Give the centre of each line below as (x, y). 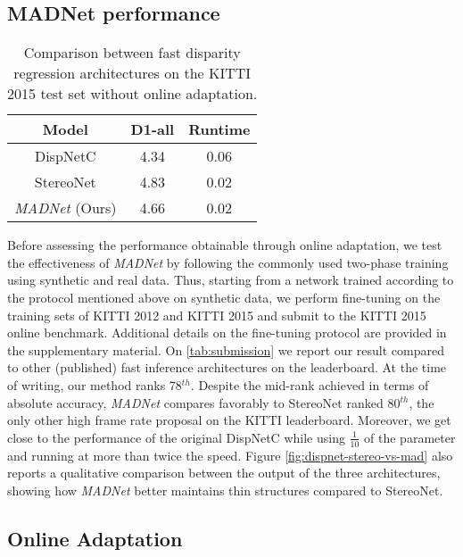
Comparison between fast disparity (132, 53)
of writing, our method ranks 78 (95, 384)
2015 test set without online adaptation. (132, 94)
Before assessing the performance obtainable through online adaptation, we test (225, 245)
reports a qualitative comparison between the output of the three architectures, (224, 473)
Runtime (219, 129)
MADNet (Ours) (66, 208)
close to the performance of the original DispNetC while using (176, 437)
